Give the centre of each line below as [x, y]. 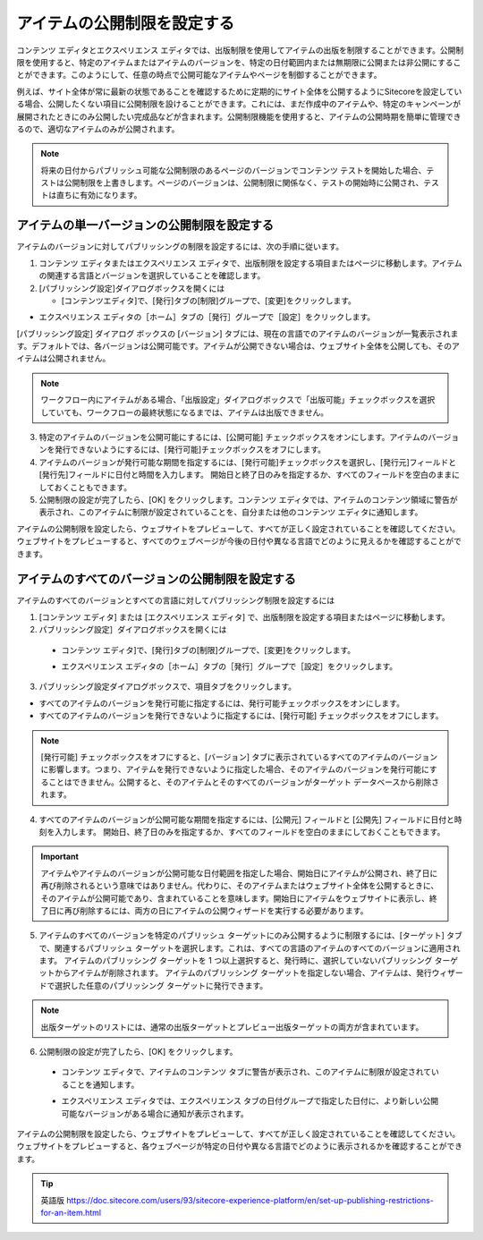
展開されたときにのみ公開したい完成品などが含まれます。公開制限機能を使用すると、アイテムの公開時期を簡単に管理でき [239, 116]
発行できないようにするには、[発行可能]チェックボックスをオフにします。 [190, 450]
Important [60, 857]
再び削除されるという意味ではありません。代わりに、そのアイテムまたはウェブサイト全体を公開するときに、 [240, 886]
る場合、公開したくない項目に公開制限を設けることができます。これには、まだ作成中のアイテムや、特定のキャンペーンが [239, 104]
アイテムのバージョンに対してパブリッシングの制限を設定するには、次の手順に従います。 [180, 247]
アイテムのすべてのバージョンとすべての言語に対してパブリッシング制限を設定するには [176, 600]
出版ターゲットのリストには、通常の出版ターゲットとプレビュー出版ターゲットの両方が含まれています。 [232, 1027]
